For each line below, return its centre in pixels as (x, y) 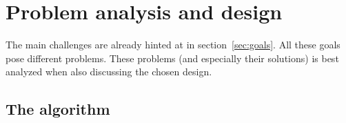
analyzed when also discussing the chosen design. (109, 72)
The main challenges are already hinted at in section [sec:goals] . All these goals (173, 45)
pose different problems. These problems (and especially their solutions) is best (172, 58)
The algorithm (58, 109)
